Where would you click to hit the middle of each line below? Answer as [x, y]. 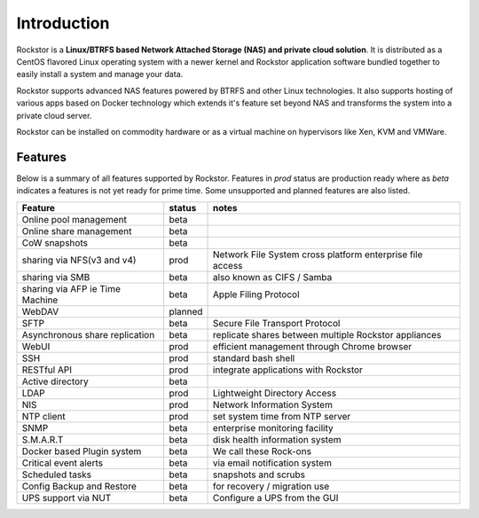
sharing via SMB [56, 277]
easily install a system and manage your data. [100, 75]
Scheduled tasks [57, 475]
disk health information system [277, 439]
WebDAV [40, 311]
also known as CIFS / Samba [273, 277]
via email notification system [273, 463]
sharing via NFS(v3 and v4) [79, 260]
